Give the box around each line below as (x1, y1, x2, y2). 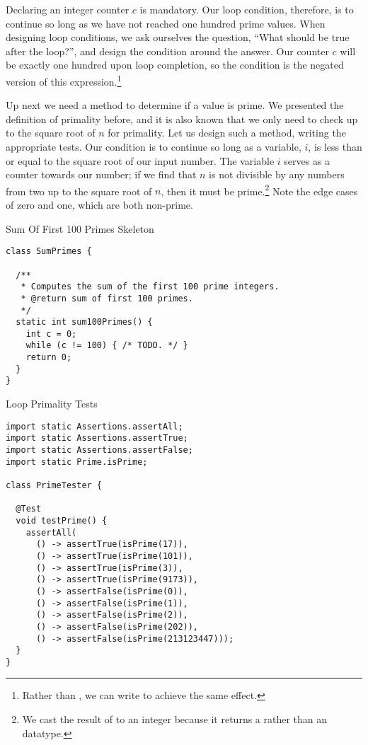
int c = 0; (25, 328, 77, 339)
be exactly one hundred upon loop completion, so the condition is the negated (6, 57, 344, 72)
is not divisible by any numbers (209, 167, 345, 182)
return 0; (25, 352, 72, 363)
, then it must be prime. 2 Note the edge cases (161, 181, 358, 198)
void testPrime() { (16, 515, 108, 526)
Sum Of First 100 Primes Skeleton (6, 221, 154, 236)
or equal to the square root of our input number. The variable (6, 153, 275, 168)
